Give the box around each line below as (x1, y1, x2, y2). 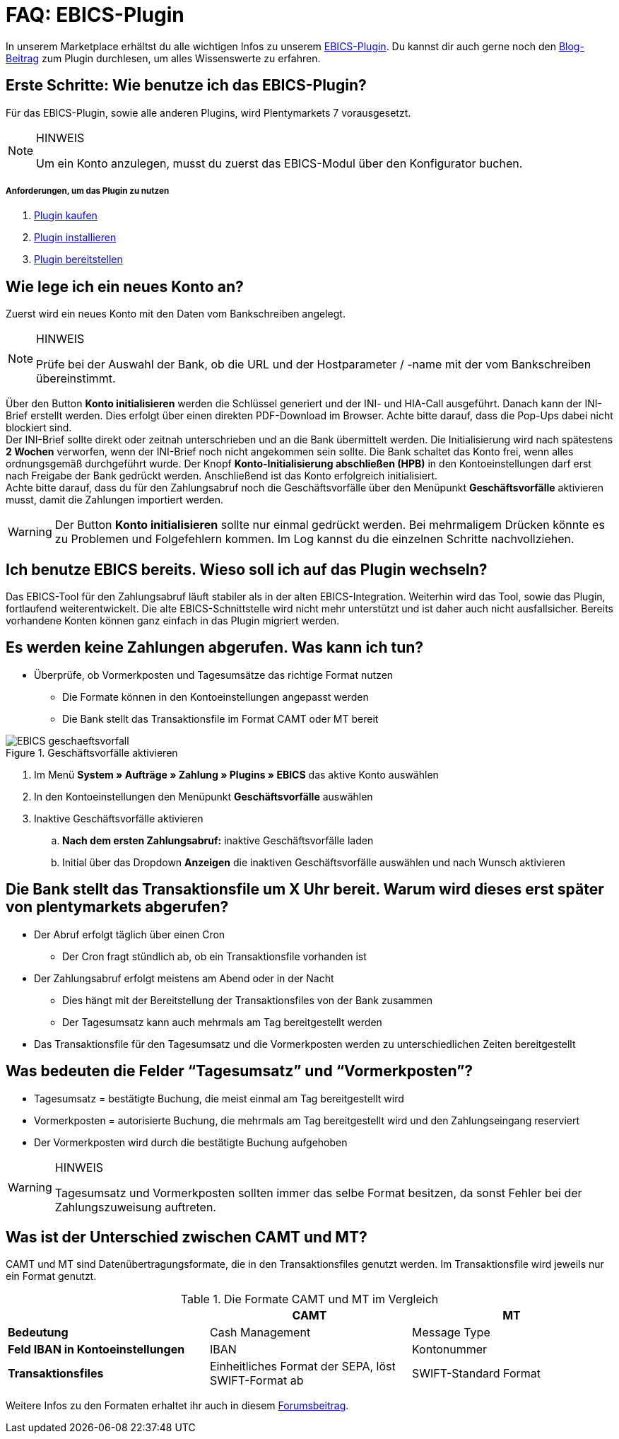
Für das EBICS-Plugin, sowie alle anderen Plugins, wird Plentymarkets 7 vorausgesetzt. (6, 106, 411, 119)
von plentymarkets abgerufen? (6, 898, 229, 916)
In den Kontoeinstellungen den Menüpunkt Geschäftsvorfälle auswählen (34, 790, 373, 803)
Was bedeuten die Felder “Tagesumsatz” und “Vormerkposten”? (6, 1062, 473, 1080)
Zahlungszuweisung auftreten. (54, 1199, 216, 1214)
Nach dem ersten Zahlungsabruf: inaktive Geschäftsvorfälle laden (62, 834, 374, 846)
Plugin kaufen (34, 209, 98, 222)
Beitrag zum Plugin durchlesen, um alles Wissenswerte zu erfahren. (6, 52, 321, 64)
